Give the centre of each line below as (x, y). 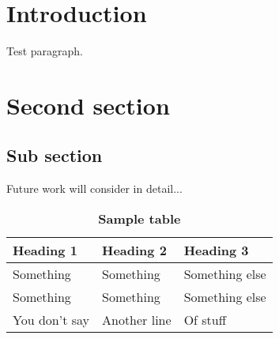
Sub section (55, 155)
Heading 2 (134, 250)
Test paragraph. (45, 51)
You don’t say (51, 319)
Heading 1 (45, 250)
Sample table (139, 218)
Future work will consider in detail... (94, 188)
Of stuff (205, 319)
